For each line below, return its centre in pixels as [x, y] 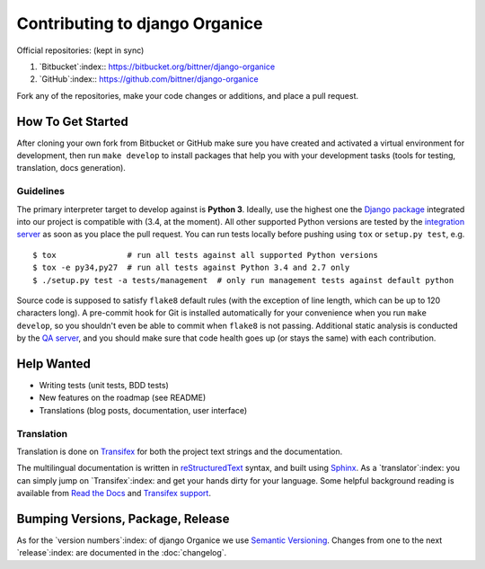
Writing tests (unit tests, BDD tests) [104, 385]
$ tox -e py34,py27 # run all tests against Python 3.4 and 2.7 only [191, 268]
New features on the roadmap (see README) [123, 398]
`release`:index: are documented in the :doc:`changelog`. [122, 553]
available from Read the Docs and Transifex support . [114, 493]
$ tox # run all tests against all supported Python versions [206, 255]
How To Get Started [73, 121]
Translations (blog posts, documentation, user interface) [143, 410]
